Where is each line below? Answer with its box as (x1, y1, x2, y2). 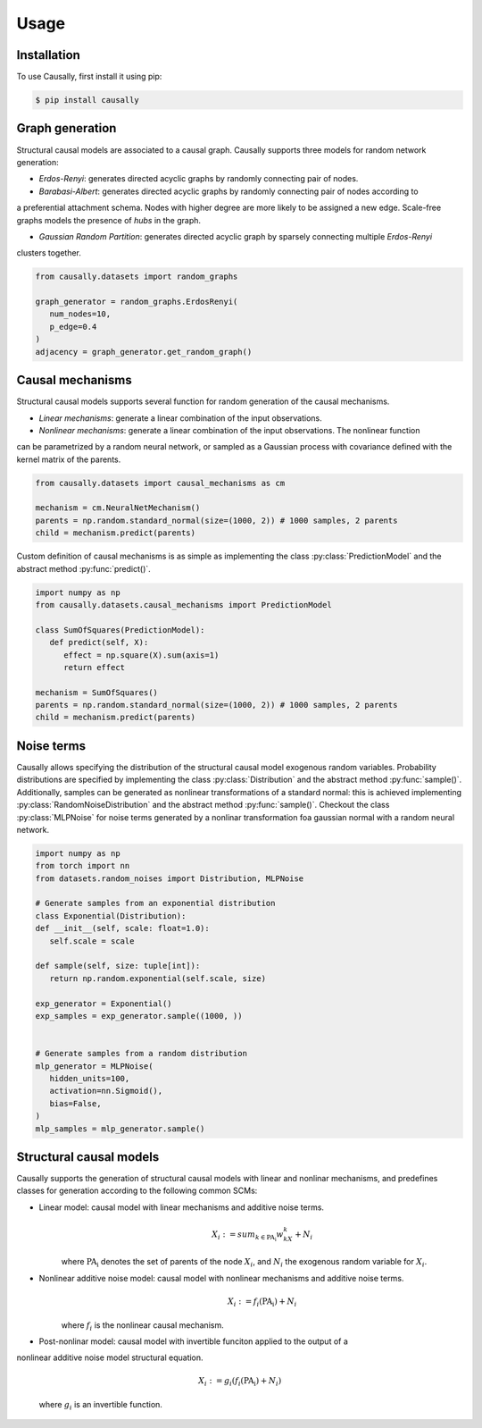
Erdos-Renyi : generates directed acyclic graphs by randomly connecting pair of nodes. (38, 173, 359, 184)
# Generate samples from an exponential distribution (35, 898, 276, 909)
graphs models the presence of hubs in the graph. (16, 214, 201, 225)
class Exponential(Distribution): (35, 911, 187, 920)
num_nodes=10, (49, 309, 112, 319)
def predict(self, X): (49, 637, 149, 648)
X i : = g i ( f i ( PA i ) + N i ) (197, 1376, 282, 1389)
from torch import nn (35, 861, 130, 871)
